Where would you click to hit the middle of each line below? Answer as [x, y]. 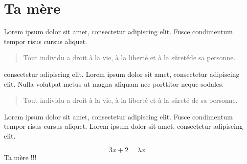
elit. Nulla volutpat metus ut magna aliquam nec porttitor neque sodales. [114, 83]
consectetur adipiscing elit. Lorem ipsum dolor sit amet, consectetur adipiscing [122, 74]
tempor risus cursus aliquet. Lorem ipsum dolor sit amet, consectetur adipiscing [123, 126]
